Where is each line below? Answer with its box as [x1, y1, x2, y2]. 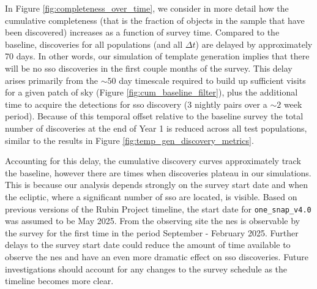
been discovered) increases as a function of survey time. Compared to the [5, 26, 280, 39]
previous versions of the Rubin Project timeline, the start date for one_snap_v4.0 [5, 202, 311, 215]
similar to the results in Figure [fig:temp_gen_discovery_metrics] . [5, 133, 254, 146]
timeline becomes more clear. [5, 274, 114, 287]
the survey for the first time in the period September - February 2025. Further [5, 226, 299, 239]
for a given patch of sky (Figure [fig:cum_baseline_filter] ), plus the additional [5, 86, 298, 99]
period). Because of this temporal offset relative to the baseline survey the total [5, 110, 304, 122]
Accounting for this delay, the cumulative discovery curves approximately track [5, 154, 301, 167]
